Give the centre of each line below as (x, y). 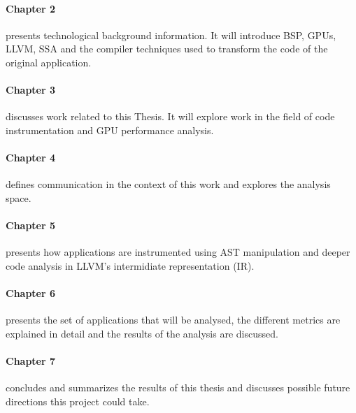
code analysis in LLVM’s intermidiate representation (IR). (130, 265)
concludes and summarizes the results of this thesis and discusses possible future (178, 387)
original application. (49, 62)
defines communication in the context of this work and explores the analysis (168, 184)
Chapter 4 (31, 158)
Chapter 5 (31, 225)
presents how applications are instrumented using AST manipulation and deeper (178, 252)
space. (19, 197)
